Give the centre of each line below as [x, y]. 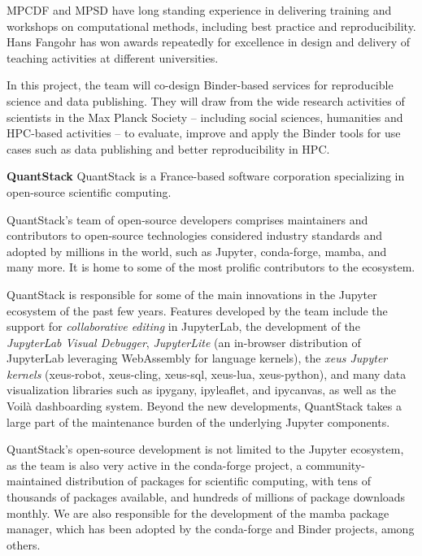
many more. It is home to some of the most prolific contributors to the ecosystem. [211, 267]
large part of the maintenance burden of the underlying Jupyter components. [198, 421]
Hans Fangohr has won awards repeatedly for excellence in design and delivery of [209, 42]
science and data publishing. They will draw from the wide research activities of [206, 100]
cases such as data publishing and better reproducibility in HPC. [168, 148]
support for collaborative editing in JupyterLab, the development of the [183, 326]
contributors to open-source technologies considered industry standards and [195, 235]
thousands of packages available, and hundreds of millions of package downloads [206, 497]
